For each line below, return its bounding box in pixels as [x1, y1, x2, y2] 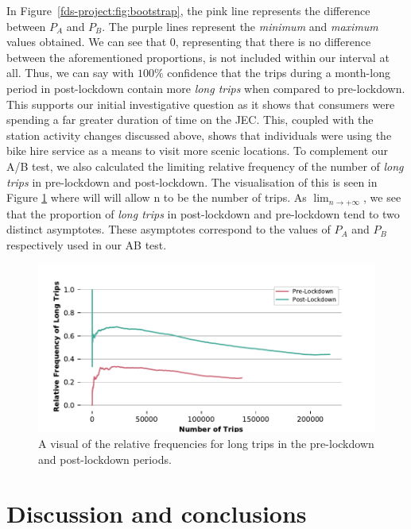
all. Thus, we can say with [6, 64, 134, 81]
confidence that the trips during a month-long [167, 64, 390, 81]
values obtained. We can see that [6, 33, 167, 50]
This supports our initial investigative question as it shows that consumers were [6, 95, 395, 112]
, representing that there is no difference [175, 33, 371, 50]
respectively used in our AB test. [6, 236, 167, 253]
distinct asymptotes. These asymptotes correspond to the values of [6, 221, 331, 237]
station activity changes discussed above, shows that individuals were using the [6, 126, 392, 143]
